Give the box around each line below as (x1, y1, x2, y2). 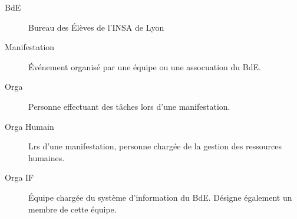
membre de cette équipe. (28, 202, 117, 215)
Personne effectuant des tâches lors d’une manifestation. (28, 100, 230, 112)
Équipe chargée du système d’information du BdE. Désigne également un (28, 191, 292, 203)
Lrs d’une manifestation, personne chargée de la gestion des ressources (28, 140, 282, 152)
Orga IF (5, 171, 34, 184)
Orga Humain (5, 120, 54, 132)
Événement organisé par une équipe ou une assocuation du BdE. (28, 60, 261, 73)
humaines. (28, 151, 65, 164)
